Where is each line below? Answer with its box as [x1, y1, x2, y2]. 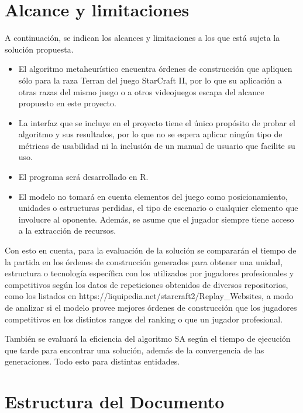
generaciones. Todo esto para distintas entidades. [5, 355, 180, 367]
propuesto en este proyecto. [18, 97, 116, 109]
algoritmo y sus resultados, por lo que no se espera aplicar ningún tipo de [18, 128, 283, 140]
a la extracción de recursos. [18, 224, 116, 237]
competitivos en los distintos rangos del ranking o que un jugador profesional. [5, 313, 283, 325]
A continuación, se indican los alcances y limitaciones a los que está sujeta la [5, 32, 280, 44]
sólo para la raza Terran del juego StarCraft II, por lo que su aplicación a [18, 74, 282, 86]
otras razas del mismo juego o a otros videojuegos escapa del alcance [18, 85, 264, 98]
